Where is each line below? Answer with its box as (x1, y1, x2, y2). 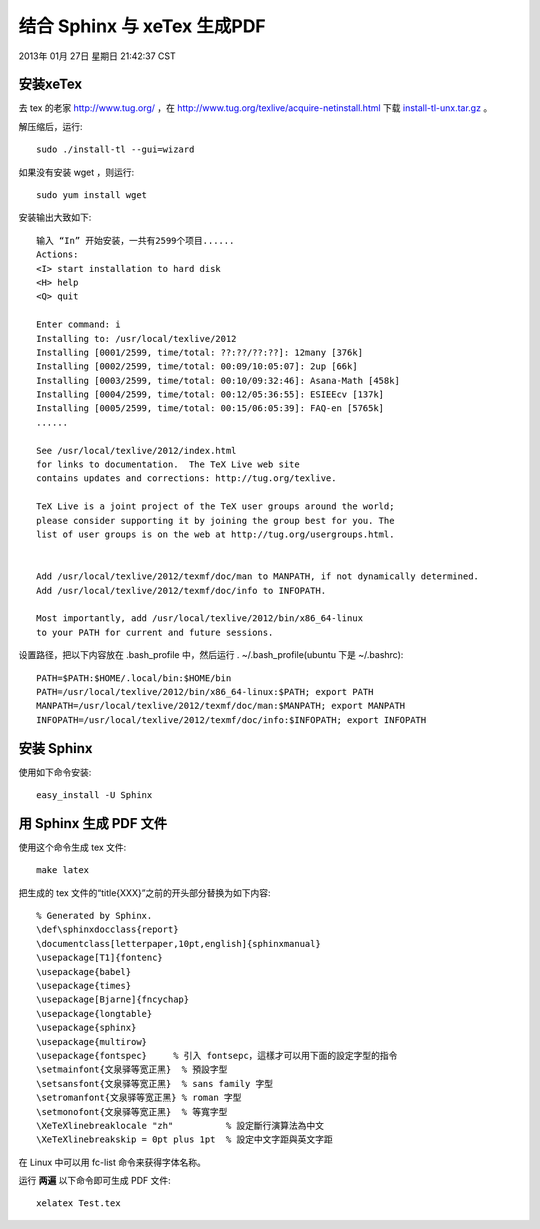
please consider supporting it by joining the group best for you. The (36, 515, 395, 526)
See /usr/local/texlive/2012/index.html (36, 445, 237, 456)
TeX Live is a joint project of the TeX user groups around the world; (36, 501, 395, 512)
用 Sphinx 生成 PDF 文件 (18, 815, 167, 832)
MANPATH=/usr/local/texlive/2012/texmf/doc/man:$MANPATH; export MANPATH (36, 700, 406, 712)
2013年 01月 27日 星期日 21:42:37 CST (18, 50, 177, 62)
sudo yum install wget (36, 190, 148, 201)
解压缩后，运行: (18, 120, 84, 132)
